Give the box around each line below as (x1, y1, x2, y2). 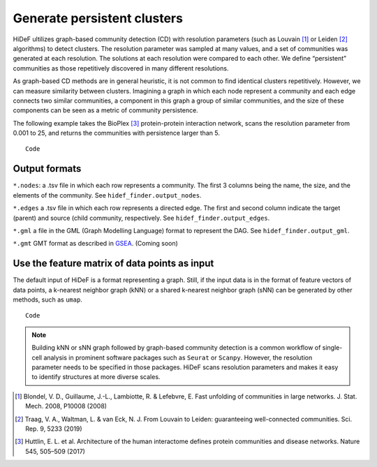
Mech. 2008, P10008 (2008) (25, 402, 108, 410)
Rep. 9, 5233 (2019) (25, 424, 83, 433)
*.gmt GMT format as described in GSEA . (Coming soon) (13, 239, 178, 248)
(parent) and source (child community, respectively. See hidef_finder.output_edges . (13, 214, 270, 222)
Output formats (13, 163, 82, 175)
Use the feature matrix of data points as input (13, 258, 214, 269)
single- (322, 343, 343, 352)
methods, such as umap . (13, 295, 83, 304)
